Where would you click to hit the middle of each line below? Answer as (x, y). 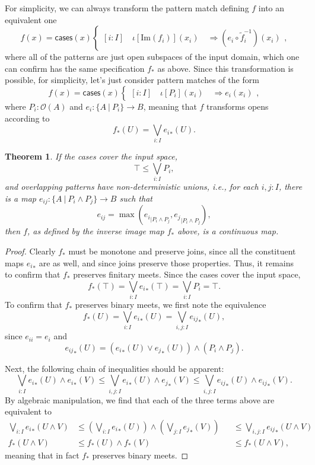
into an (271, 8)
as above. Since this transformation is (225, 68)
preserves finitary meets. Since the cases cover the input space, (187, 274)
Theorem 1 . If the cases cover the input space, (91, 156)
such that (136, 198)
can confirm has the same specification (75, 68)
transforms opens (238, 106)
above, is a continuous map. (228, 231)
